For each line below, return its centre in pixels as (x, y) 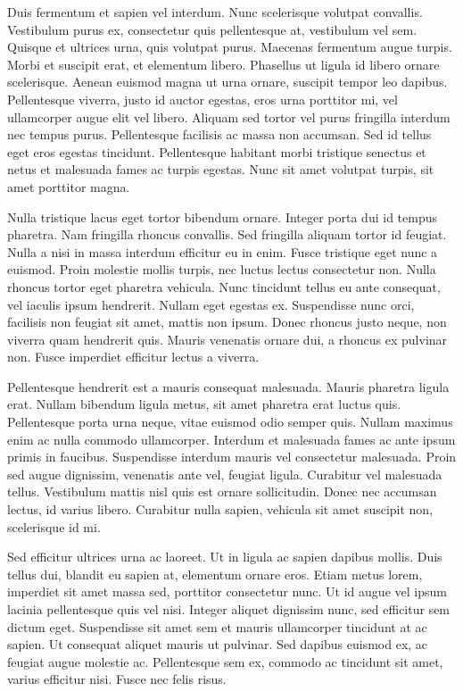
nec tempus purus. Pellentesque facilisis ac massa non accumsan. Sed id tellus (219, 134)
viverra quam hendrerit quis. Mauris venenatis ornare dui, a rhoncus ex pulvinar (227, 339)
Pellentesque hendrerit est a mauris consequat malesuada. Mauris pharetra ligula (228, 386)
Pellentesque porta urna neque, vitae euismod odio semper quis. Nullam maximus (230, 422)
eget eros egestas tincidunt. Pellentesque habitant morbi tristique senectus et (217, 151)
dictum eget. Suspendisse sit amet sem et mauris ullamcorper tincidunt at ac (217, 626)
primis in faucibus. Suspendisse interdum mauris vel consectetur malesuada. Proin (232, 457)
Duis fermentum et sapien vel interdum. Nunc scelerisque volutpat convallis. (215, 12)
